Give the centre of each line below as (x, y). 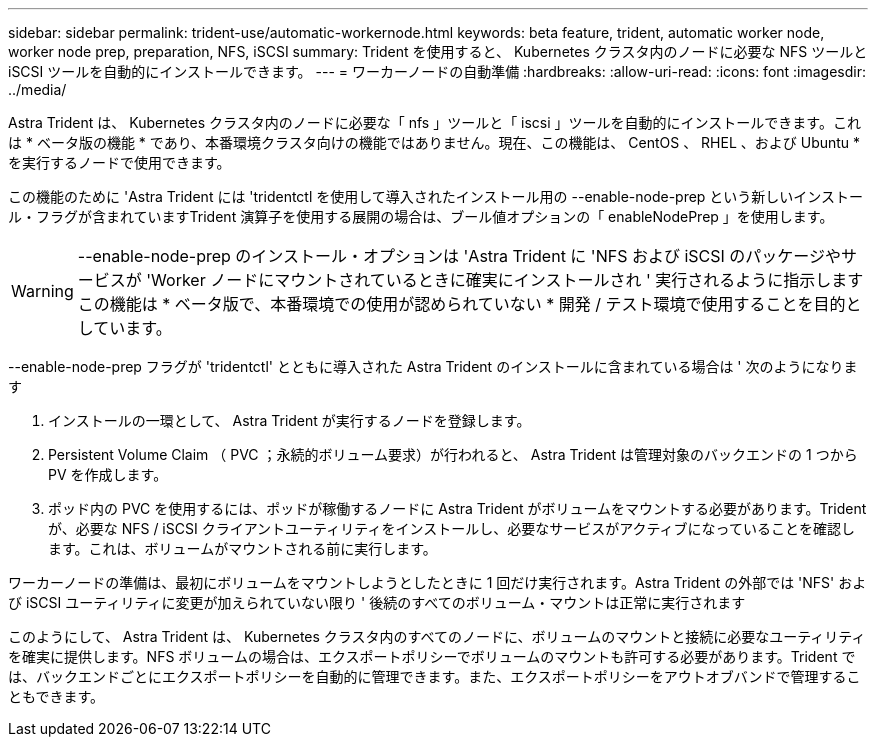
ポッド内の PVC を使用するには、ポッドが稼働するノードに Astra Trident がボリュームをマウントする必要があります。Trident (457, 508)
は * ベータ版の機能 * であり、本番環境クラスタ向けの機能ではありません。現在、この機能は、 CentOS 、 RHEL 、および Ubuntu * (434, 142)
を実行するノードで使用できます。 (119, 162)
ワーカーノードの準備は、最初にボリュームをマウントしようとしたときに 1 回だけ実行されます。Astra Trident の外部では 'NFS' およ (437, 582)
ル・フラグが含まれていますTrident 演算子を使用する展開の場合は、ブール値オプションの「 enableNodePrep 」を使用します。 (421, 216)
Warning (42, 291)
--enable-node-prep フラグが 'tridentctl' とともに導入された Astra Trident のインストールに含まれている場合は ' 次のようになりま (433, 366)
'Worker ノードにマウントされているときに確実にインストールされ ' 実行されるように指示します (505, 280)
